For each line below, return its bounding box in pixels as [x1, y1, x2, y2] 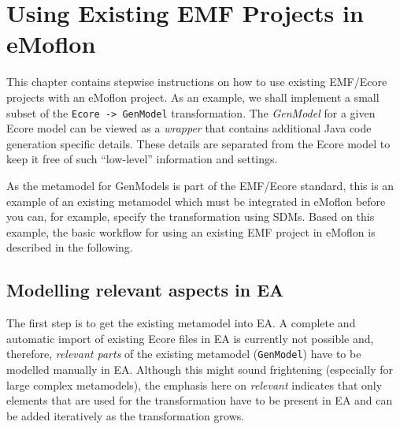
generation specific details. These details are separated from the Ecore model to [6, 135, 391, 151]
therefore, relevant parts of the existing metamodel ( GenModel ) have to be [6, 345, 361, 362]
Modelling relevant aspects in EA [6, 278, 284, 302]
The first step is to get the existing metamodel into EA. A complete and [6, 315, 356, 331]
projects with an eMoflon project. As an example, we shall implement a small [6, 88, 380, 105]
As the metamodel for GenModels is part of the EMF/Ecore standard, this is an [6, 177, 394, 193]
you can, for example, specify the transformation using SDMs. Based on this [6, 208, 375, 225]
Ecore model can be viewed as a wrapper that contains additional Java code [6, 120, 372, 136]
